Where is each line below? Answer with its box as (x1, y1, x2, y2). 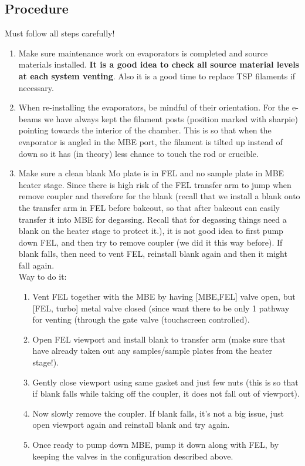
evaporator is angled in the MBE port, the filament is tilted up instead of (18, 135, 283, 147)
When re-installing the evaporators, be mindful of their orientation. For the (18, 101, 290, 113)
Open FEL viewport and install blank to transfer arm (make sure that (32, 333, 286, 345)
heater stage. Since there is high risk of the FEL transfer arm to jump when (18, 178, 292, 190)
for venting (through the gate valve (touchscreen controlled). (32, 313, 250, 326)
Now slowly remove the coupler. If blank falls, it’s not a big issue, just (32, 407, 284, 419)
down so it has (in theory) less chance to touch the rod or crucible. (18, 147, 259, 159)
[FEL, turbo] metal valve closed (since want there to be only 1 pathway (32, 301, 290, 314)
